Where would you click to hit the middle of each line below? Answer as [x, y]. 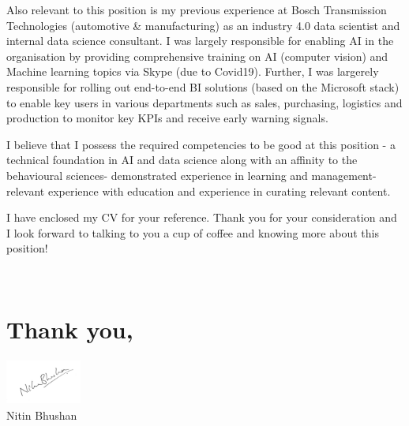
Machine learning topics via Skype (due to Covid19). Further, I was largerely [193, 71]
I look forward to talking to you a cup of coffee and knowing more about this [193, 232]
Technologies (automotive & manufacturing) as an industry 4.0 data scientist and [203, 25]
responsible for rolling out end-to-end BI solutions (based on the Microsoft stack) [203, 86]
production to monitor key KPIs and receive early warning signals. [167, 118]
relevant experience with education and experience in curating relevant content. [199, 191]
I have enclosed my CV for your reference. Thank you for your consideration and [202, 217]
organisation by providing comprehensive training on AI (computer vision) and [197, 56]
